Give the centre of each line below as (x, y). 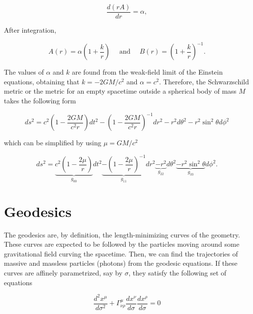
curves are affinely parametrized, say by (63, 273)
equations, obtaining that (42, 81)
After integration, (30, 30)
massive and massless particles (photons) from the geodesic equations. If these (121, 263)
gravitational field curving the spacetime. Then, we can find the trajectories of (121, 253)
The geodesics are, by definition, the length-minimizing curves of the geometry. (122, 234)
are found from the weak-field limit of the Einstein (147, 72)
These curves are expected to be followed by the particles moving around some (122, 244)
